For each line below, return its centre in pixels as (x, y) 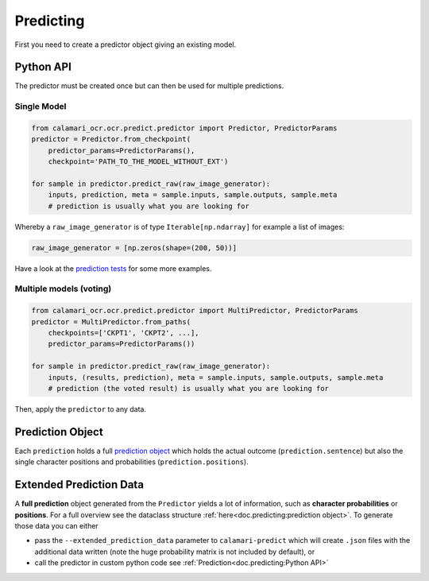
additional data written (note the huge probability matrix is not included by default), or (175, 552)
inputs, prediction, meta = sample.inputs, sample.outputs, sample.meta (193, 195)
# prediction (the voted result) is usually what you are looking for (189, 388)
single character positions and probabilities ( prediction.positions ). (132, 462)
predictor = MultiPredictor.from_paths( (111, 321)
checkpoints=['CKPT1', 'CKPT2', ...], (124, 333)
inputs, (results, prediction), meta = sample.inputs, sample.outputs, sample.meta (216, 377)
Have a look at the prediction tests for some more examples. (113, 268)
